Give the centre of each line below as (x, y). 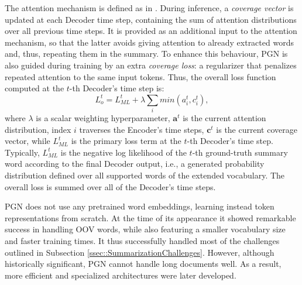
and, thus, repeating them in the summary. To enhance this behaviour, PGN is (146, 54)
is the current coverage (257, 129)
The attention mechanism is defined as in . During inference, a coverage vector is (149, 8)
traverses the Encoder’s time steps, (142, 129)
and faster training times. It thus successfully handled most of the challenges (142, 241)
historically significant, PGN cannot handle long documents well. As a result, (143, 264)
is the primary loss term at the (126, 141)
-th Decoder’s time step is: (117, 88)
